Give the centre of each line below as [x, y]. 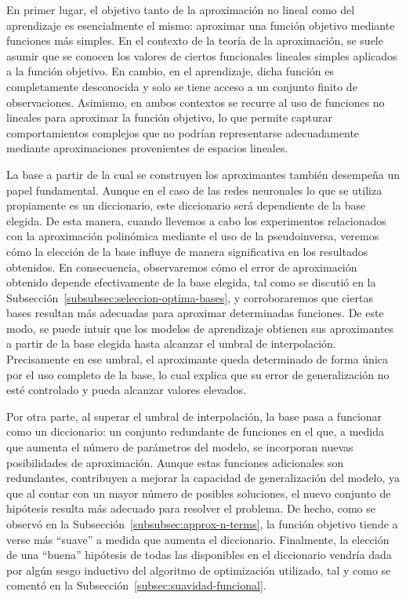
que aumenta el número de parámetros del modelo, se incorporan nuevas [180, 447]
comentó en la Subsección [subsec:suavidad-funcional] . [136, 585]
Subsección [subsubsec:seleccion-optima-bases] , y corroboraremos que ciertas [190, 297]
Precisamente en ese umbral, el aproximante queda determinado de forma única [198, 359]
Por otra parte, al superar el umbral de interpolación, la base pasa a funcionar [194, 416]
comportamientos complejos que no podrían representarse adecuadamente [183, 132]
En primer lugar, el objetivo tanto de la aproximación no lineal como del [181, 9]
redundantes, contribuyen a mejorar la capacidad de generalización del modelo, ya [203, 478]
